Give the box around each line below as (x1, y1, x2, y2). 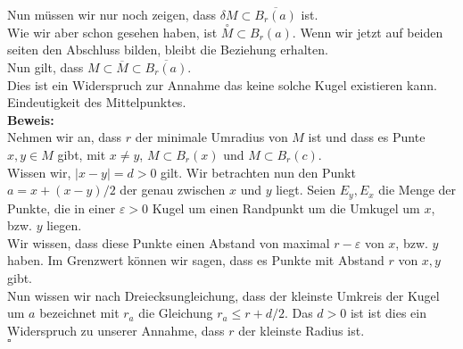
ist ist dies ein (350, 303, 426, 322)
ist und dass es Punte (308, 128, 426, 146)
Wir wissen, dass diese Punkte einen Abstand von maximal (7, 233, 330, 252)
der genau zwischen (120, 180, 226, 199)
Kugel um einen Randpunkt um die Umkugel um (152, 198, 420, 217)
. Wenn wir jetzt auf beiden (292, 22, 443, 41)
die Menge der (378, 180, 457, 199)
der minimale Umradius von (135, 128, 288, 146)
